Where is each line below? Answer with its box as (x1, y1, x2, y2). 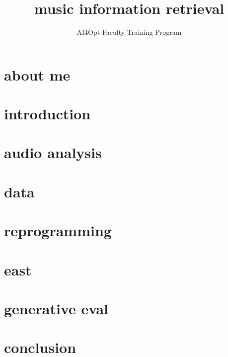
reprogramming (4, 220, 112, 241)
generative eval (4, 298, 109, 318)
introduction (4, 103, 91, 124)
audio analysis (4, 142, 102, 163)
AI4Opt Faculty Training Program (76, 27, 182, 37)
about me (4, 64, 71, 85)
